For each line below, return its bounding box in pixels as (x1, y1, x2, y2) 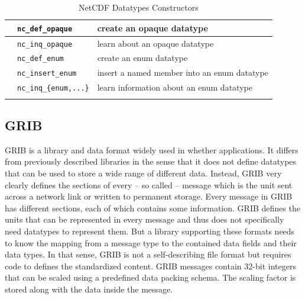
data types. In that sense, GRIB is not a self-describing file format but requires (5, 248, 291, 261)
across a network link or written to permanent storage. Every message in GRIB (5, 190, 293, 202)
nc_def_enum (17, 54, 64, 63)
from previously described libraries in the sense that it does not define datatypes (5, 155, 297, 168)
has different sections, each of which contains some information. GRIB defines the (5, 201, 300, 214)
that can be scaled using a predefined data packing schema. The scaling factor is (5, 271, 296, 284)
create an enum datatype (97, 52, 188, 64)
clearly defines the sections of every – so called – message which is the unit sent (5, 178, 293, 191)
